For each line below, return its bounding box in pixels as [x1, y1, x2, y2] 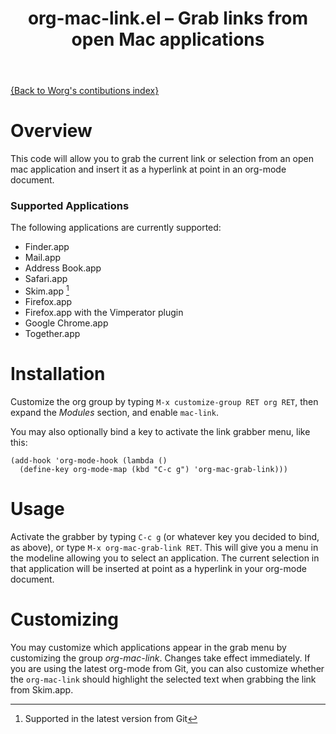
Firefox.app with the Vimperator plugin [24, 307, 184, 319]
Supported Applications [10, 199, 130, 213]
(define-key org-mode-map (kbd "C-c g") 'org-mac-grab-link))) [19, 465, 288, 475]
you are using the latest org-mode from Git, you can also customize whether [10, 662, 325, 674]
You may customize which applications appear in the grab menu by [10, 641, 287, 653]
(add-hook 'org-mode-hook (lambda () [10, 456, 168, 466]
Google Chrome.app [24, 317, 109, 329]
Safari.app [24, 273, 68, 285]
